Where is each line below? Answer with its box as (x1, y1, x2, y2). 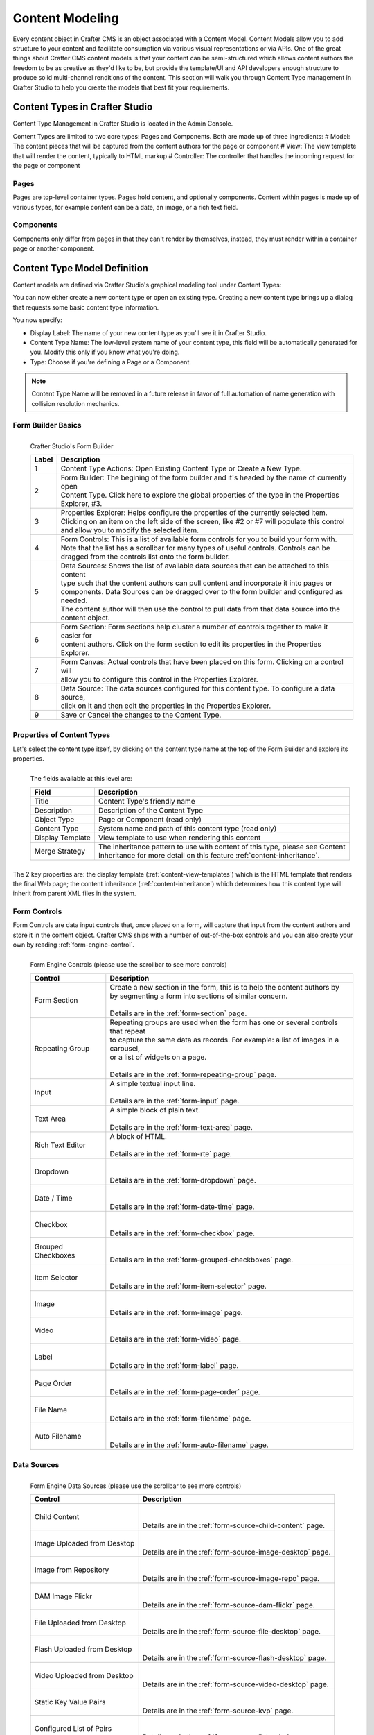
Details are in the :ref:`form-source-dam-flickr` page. (142, 1600, 315, 1610)
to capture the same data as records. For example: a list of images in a (109, 1035, 339, 1044)
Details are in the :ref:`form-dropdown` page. (109, 1175, 256, 1185)
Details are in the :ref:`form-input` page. (109, 1096, 240, 1106)
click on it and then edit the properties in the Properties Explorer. (60, 701, 271, 711)
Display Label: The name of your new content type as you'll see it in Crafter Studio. (30, 328, 267, 337)
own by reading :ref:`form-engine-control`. (12, 940, 135, 949)
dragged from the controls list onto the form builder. (60, 552, 230, 561)
